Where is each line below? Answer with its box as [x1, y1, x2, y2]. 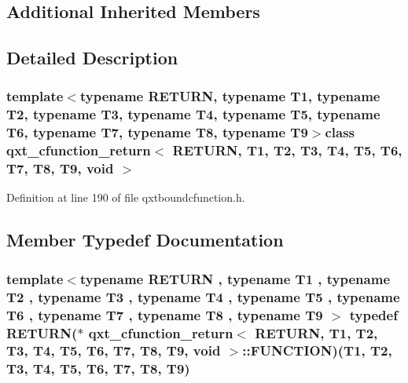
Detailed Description [6, 46, 178, 70]
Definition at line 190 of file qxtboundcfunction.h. [6, 189, 245, 206]
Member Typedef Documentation [6, 228, 284, 252]
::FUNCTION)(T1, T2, [242, 341, 392, 360]
